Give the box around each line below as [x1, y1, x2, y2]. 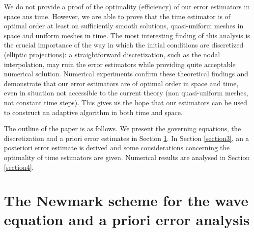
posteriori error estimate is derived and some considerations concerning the [4, 142, 230, 153]
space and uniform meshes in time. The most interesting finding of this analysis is [4, 30, 250, 40]
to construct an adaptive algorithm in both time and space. [4, 107, 183, 117]
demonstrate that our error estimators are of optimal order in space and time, [4, 78, 239, 88]
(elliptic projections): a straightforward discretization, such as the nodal [4, 49, 220, 59]
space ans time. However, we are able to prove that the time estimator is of [4, 11, 230, 21]
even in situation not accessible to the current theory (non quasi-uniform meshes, [4, 88, 248, 98]
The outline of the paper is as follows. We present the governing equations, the [4, 123, 241, 134]
